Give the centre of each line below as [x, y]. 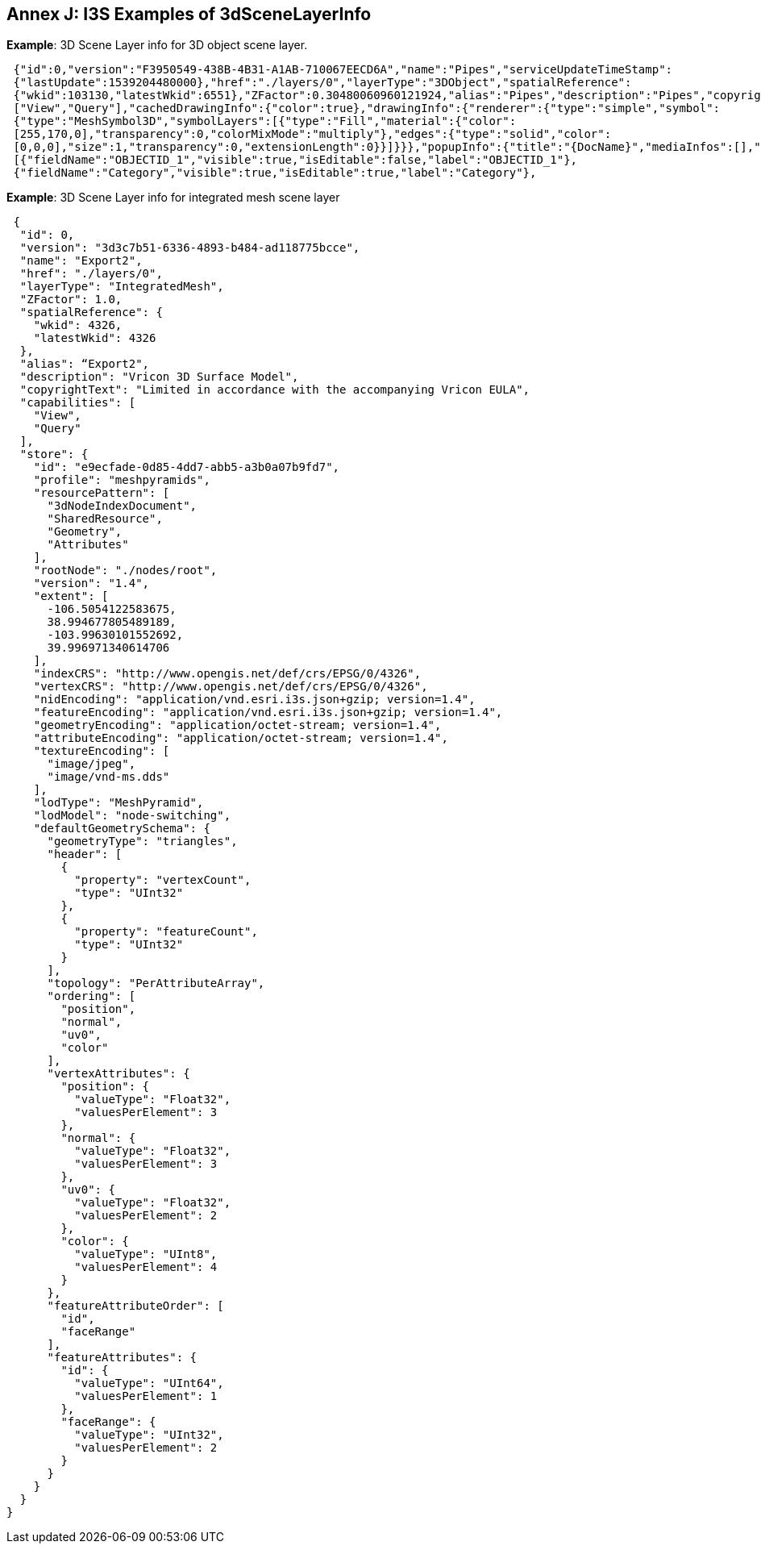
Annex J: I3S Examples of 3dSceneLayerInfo [189, 14]
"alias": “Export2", [85, 364]
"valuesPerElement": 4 [146, 1267]
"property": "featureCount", [166, 932]
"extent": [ [71, 596]
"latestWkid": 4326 [95, 338]
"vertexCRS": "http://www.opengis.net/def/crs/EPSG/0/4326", [231, 687]
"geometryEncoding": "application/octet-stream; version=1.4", [237, 725]
